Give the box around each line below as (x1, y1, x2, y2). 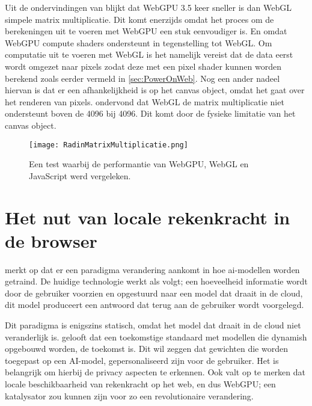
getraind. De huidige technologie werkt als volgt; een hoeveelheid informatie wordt (5, 275, 308, 288)
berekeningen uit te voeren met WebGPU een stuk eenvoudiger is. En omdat (5, 25, 287, 37)
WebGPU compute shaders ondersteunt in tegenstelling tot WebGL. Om (5, 36, 272, 49)
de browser (5, 228, 97, 253)
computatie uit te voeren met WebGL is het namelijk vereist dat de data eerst (5, 48, 293, 61)
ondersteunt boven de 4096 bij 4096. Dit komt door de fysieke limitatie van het (5, 107, 296, 120)
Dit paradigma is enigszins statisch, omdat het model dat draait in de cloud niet (5, 319, 301, 331)
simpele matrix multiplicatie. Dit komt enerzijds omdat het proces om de (5, 13, 274, 25)
